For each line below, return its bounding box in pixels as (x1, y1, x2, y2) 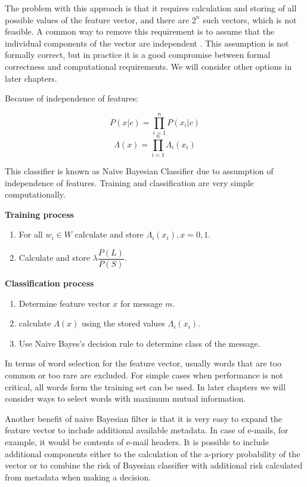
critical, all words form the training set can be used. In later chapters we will (5, 380, 286, 393)
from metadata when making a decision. (5, 470, 151, 483)
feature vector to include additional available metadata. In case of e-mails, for (5, 424, 289, 436)
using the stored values (81, 317, 165, 329)
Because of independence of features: (5, 92, 138, 104)
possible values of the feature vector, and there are (5, 13, 190, 26)
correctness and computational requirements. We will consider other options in (5, 60, 292, 72)
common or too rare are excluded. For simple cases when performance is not (5, 369, 283, 381)
